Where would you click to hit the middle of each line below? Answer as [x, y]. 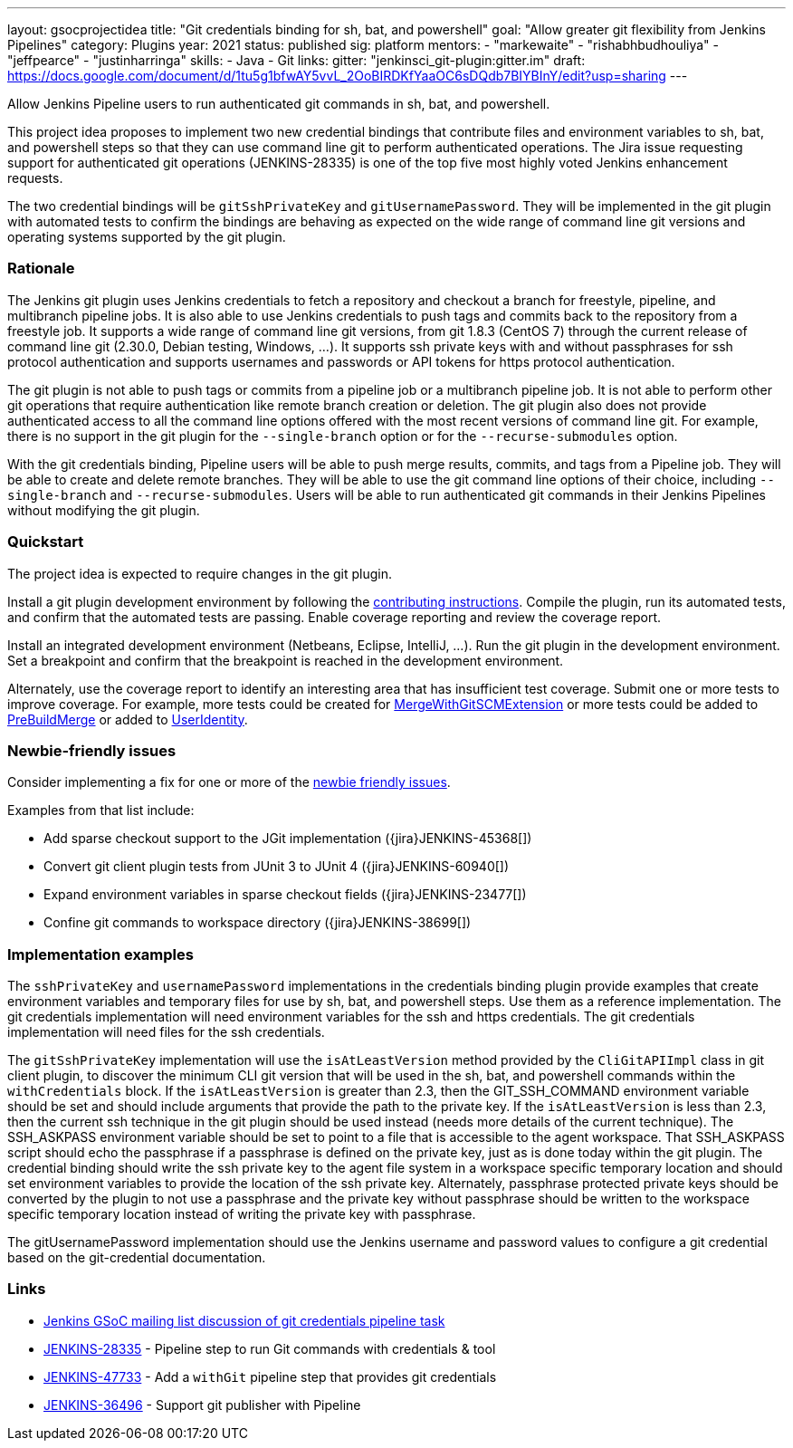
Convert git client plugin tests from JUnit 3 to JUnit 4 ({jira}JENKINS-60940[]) [277, 867]
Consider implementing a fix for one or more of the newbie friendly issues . [229, 782]
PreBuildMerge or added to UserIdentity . [128, 719]
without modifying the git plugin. [104, 510]
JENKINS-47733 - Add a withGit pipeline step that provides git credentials [270, 1376]
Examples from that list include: [101, 810]
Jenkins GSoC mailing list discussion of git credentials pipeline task [244, 1320]
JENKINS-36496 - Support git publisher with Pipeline [202, 1405]
